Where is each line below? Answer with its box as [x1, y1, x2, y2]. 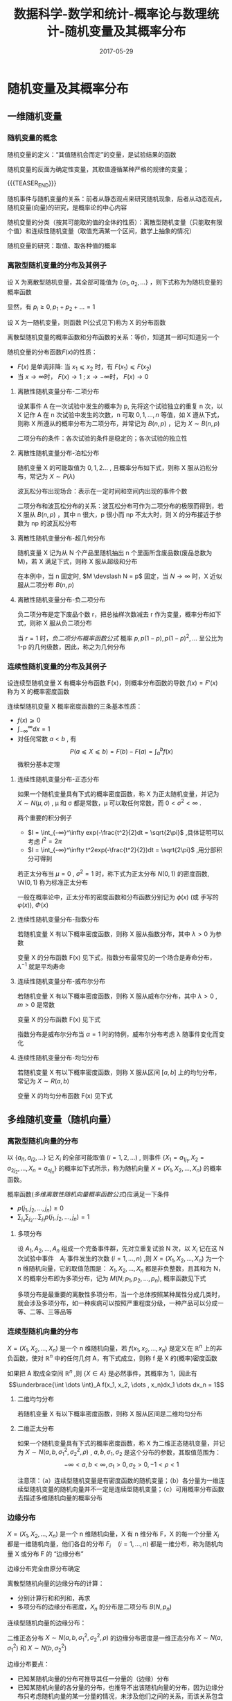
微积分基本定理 [17, 760, 60, 768]
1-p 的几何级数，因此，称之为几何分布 [17, 643, 126, 651]
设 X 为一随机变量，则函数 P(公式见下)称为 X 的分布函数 [7, 319, 166, 327]
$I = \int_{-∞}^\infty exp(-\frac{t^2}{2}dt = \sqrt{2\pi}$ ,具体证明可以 [27, 828, 224, 836]
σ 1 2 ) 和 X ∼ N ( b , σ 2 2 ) [7, 1643, 67, 1654]
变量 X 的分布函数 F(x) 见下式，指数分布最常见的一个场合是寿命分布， [17, 953, 216, 961]
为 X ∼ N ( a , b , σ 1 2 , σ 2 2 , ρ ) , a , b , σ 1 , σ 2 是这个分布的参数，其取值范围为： [17, 1446, 222, 1458]
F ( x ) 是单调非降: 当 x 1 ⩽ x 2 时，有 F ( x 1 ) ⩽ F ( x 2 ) [17, 362, 152, 373]
